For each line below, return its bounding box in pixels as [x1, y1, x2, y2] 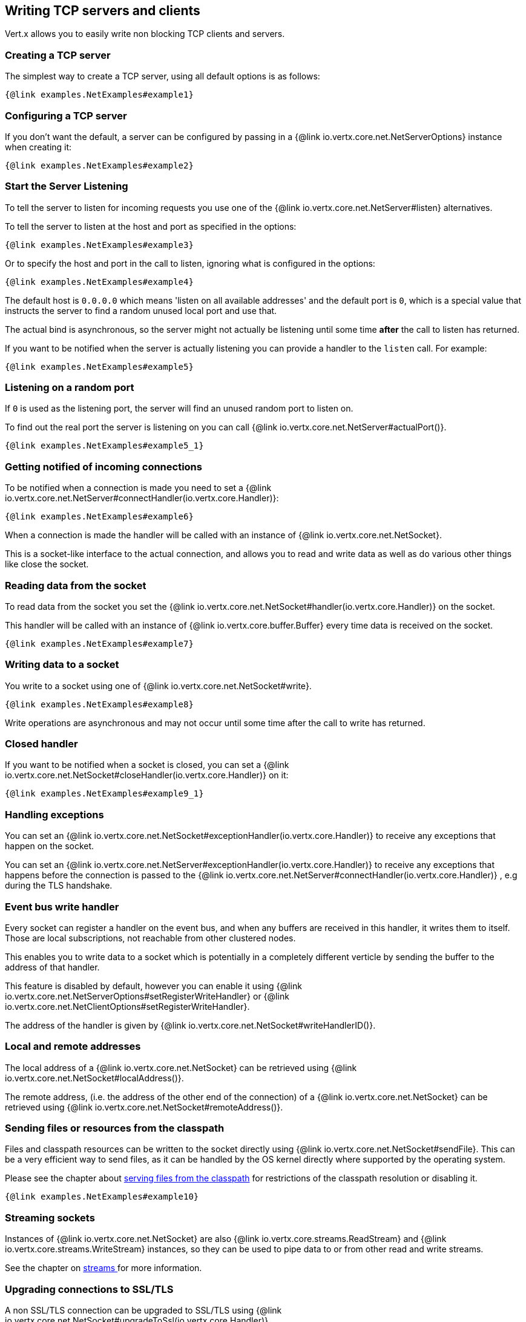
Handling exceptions [5, 808, 104, 821]
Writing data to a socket [5, 658, 119, 671]
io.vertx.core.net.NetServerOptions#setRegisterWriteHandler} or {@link [5, 990, 289, 1001]
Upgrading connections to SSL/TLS [5, 1283, 174, 1295]
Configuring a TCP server [5, 109, 127, 122]
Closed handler [5, 738, 78, 750]
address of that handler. [5, 961, 100, 972]
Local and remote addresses [5, 1040, 141, 1053]
